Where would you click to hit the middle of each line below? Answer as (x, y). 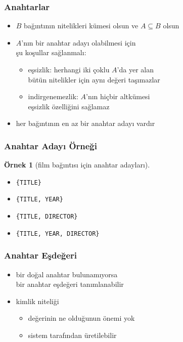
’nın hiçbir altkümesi (118, 96)
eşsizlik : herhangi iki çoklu (69, 69)
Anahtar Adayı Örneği (51, 145)
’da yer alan (135, 69)
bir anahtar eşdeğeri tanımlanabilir (70, 284)
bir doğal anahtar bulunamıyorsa (67, 274)
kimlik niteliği (37, 301)
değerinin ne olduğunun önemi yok (81, 318)
